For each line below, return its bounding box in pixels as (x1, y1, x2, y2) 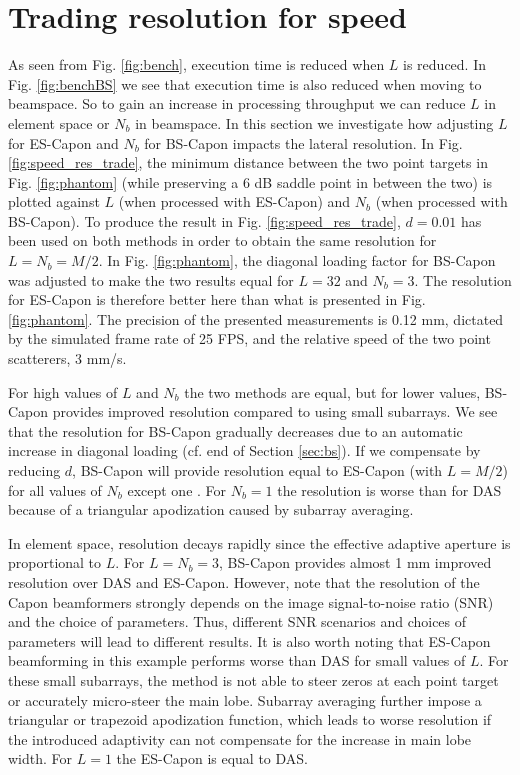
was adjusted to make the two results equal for (8, 269, 294, 290)
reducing (8, 460, 61, 480)
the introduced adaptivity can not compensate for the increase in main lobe (8, 728, 472, 749)
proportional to (8, 552, 102, 573)
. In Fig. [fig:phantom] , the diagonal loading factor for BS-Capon (98, 250, 496, 271)
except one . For (127, 479, 227, 500)
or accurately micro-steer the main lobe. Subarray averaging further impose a (8, 689, 482, 710)
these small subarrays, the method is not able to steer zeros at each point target (8, 669, 499, 690)
